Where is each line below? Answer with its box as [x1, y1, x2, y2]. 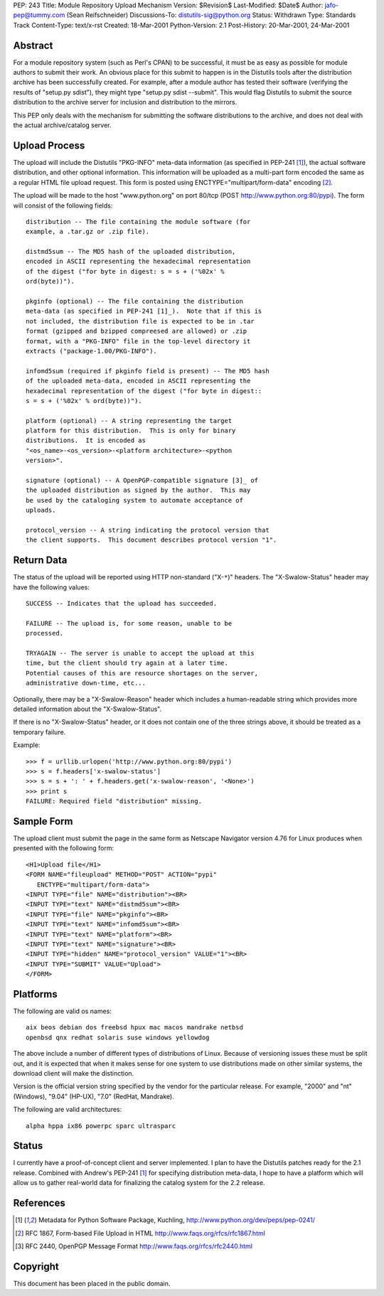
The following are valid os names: [13, 1007, 112, 1015]
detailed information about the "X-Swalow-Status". [13, 705, 162, 713]
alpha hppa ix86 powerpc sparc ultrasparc [26, 1122, 176, 1130]
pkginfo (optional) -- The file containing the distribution [26, 297, 243, 306]
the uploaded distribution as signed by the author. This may [26, 486, 251, 494]
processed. [26, 629, 64, 638]
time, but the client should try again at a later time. [26, 659, 229, 668]
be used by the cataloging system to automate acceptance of [26, 496, 243, 504]
